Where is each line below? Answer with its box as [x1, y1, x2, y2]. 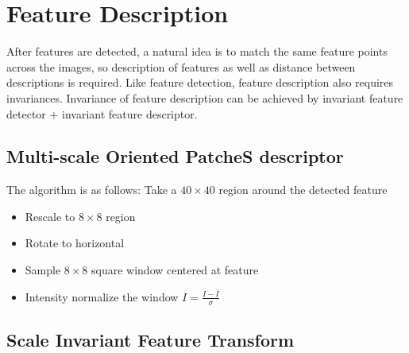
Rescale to [25, 208, 75, 224]
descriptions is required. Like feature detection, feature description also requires [6, 74, 394, 91]
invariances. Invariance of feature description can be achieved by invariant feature [6, 89, 403, 106]
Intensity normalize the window [25, 288, 179, 305]
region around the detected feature [218, 181, 388, 198]
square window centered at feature [91, 262, 259, 278]
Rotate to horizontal [25, 235, 125, 251]
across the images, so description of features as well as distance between [6, 58, 356, 75]
